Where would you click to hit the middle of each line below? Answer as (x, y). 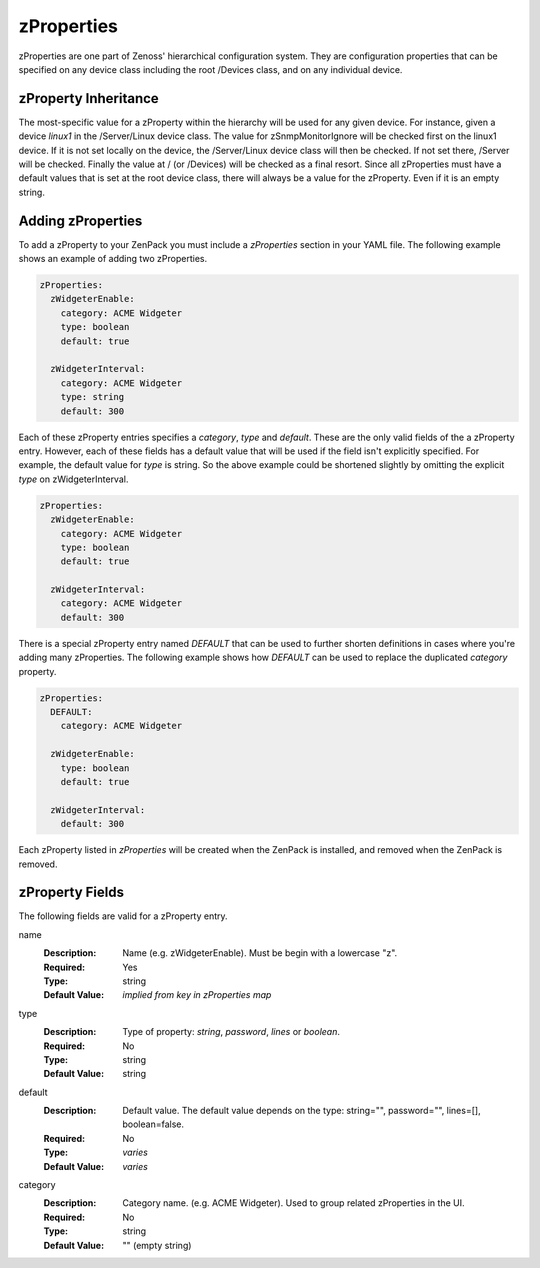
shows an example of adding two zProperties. (113, 259)
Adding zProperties (80, 220)
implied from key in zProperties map (197, 995)
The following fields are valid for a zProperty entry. (123, 916)
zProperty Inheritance (88, 98)
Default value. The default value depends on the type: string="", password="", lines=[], (301, 1111)
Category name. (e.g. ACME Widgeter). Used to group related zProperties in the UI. (293, 1203)
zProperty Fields (71, 892)
